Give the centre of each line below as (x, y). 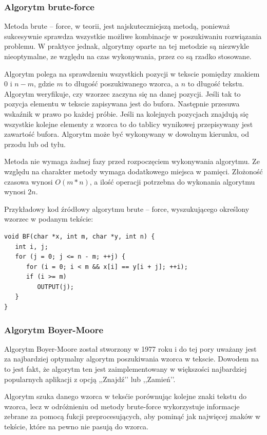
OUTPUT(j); (56, 287)
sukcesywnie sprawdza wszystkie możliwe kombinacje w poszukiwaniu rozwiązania (133, 36)
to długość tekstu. (216, 84)
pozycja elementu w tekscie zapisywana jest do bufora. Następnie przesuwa (122, 104)
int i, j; (32, 247)
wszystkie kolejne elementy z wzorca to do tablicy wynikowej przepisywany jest (129, 124)
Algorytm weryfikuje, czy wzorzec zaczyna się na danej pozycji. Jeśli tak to (122, 93)
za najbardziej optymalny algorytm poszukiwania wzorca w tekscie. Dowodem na (131, 359)
